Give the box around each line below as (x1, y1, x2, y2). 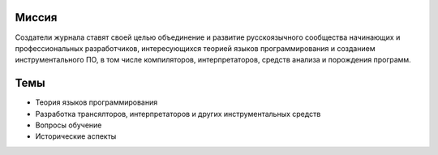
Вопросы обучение (35, 120, 102, 130)
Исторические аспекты (35, 131, 117, 141)
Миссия (15, 11, 58, 24)
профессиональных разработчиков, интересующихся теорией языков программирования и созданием (15, 43, 376, 53)
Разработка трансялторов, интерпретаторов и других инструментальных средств (35, 109, 321, 118)
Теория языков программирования (35, 97, 158, 107)
